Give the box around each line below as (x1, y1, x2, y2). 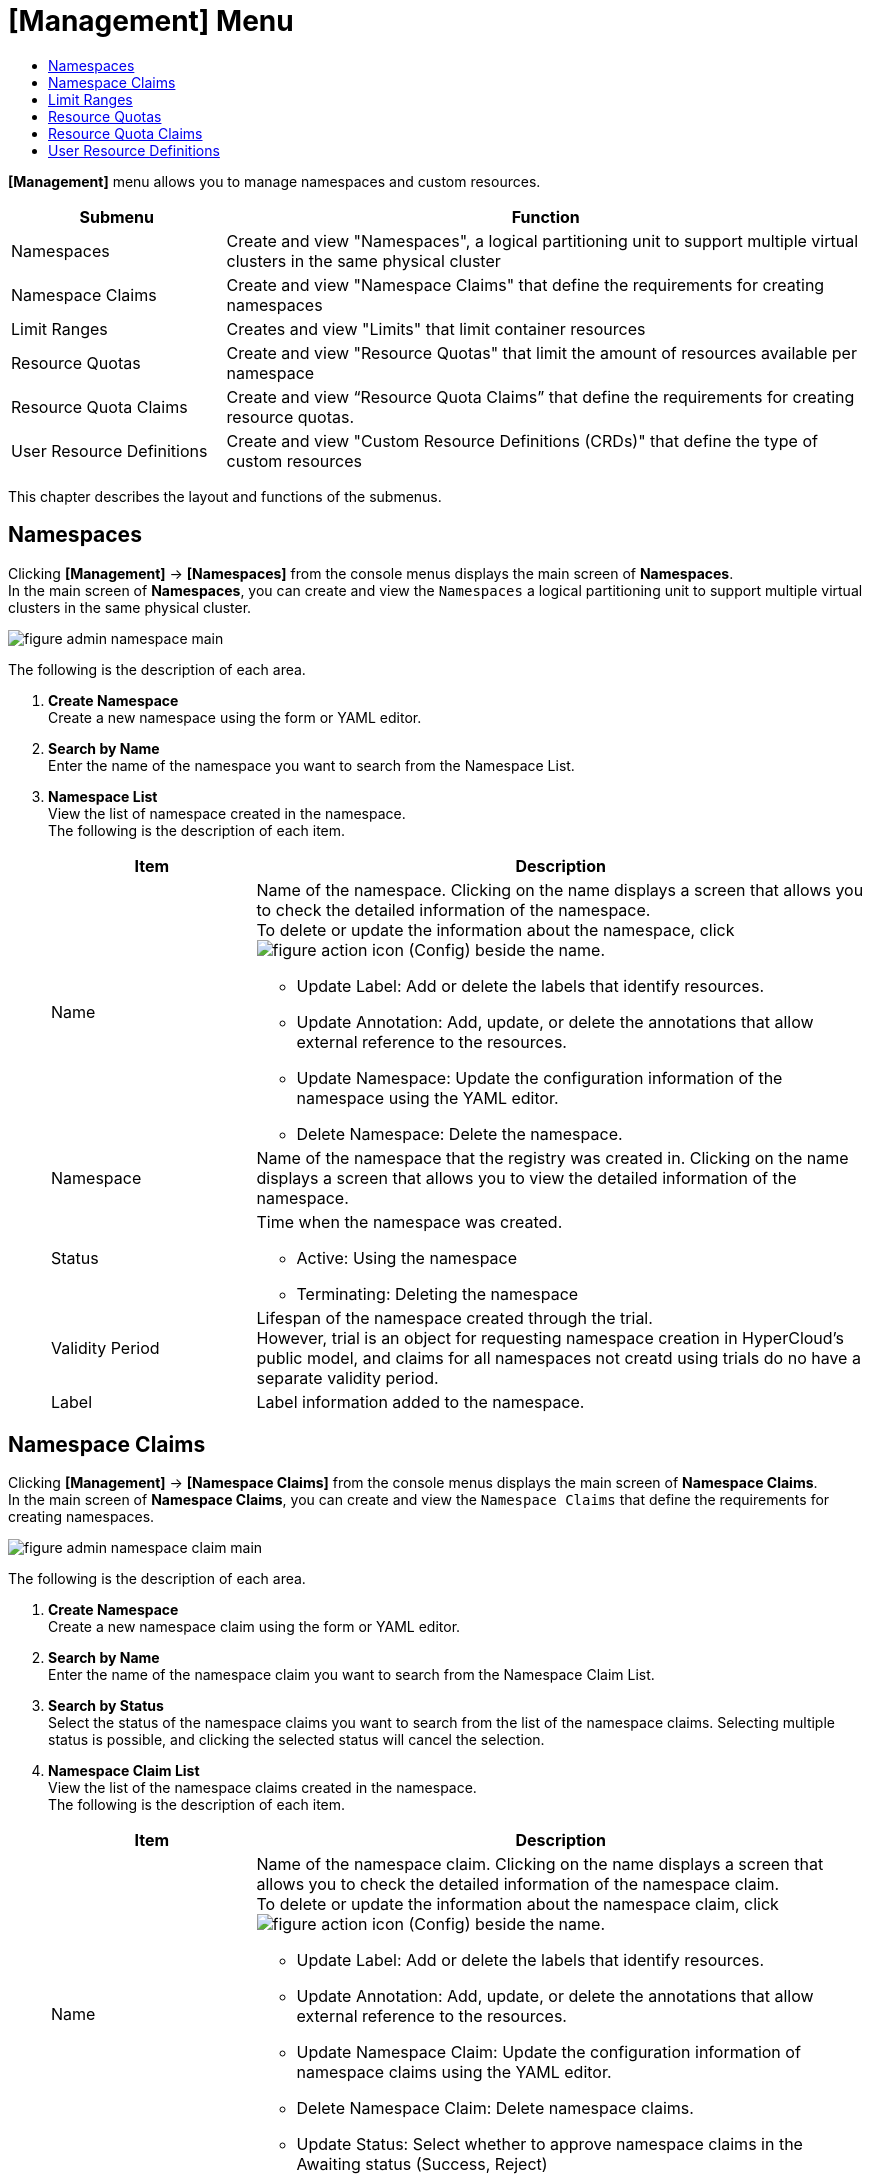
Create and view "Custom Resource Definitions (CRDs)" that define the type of (226, 430, 818, 451)
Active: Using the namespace (296, 1247, 518, 1268)
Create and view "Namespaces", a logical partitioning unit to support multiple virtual (226, 230, 859, 251)
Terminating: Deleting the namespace (296, 1283, 579, 1304)
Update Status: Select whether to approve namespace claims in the (296, 2134, 803, 2155)
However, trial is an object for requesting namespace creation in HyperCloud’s (256, 1327, 844, 1348)
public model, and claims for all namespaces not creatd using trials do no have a (256, 1347, 861, 1368)
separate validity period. (256, 1367, 439, 1388)
